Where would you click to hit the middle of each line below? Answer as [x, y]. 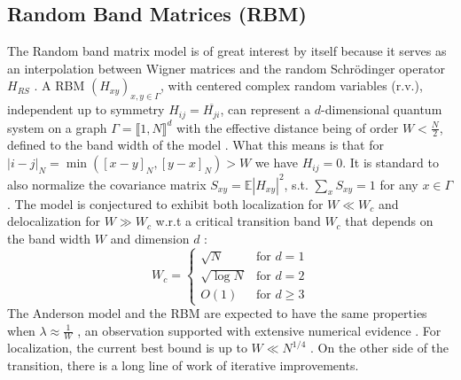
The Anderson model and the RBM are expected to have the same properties [217, 313]
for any [399, 184]
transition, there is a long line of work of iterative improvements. [183, 365]
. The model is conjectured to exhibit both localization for [165, 203]
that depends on [389, 221]
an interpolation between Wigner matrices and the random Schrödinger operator [226, 68]
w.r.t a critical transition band [238, 221]
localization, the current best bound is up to [127, 348]
